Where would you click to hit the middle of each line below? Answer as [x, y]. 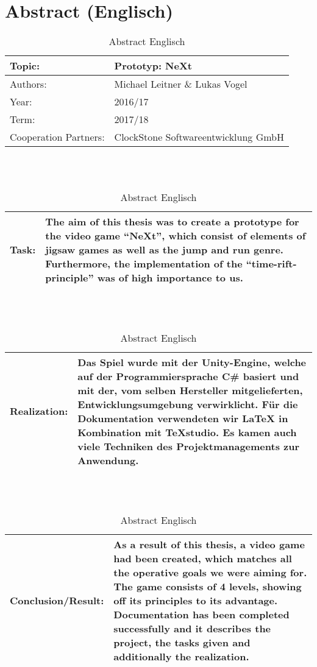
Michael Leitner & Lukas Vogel [181, 84]
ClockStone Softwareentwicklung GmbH [199, 137]
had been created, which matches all [203, 558]
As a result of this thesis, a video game [209, 544]
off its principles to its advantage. [196, 600]
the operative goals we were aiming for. [210, 572]
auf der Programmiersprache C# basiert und [188, 376]
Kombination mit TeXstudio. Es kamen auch [187, 432]
